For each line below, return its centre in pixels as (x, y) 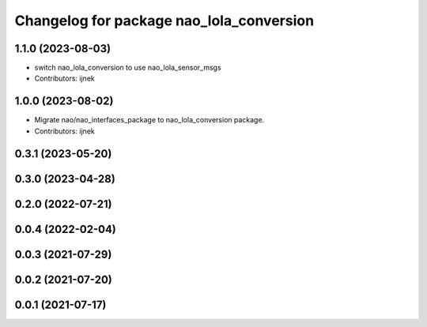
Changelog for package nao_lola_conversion (164, 21)
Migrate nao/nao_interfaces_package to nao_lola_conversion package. (149, 120)
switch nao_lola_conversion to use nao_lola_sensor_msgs (128, 68)
